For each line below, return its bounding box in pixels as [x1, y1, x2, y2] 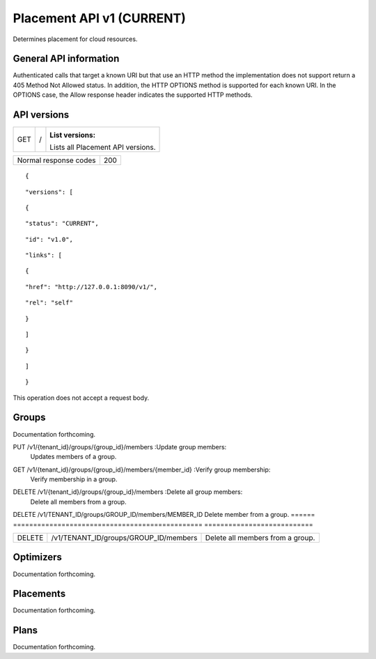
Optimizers [13, 551, 63, 564]
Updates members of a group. [30, 453, 117, 461]
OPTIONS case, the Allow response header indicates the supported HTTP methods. [13, 91, 253, 99]
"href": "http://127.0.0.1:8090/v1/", [25, 283, 158, 290]
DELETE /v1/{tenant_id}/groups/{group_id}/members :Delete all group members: [13, 488, 243, 496]
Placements [13, 588, 66, 600]
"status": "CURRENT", [25, 219, 99, 228]
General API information [13, 53, 120, 65]
